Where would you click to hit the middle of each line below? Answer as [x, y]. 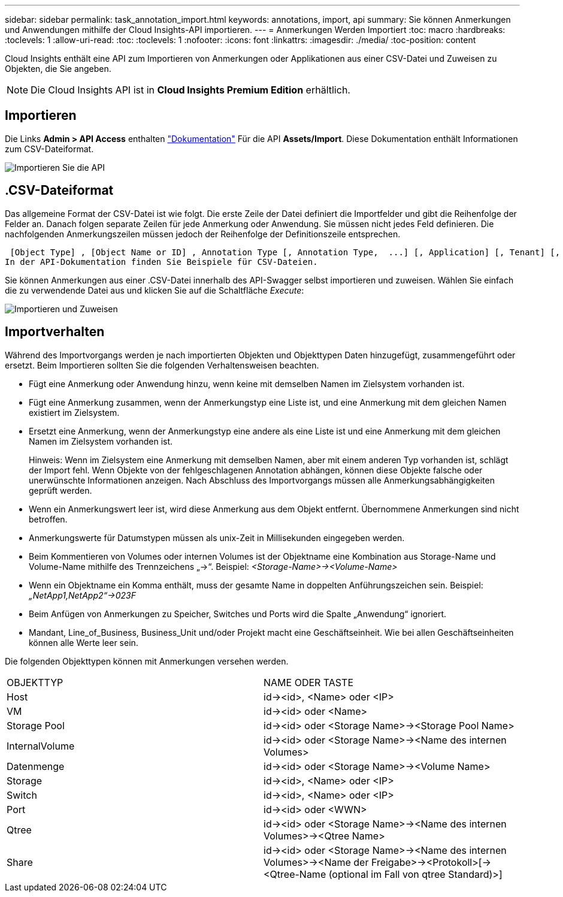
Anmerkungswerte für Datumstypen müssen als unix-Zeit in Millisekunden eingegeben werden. [217, 537]
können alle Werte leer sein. [84, 642]
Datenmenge [36, 766]
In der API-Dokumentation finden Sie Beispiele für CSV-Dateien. [161, 262]
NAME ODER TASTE [308, 682]
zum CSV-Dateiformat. [49, 149]
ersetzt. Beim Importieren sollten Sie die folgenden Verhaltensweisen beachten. [162, 365]
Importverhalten [55, 332]
